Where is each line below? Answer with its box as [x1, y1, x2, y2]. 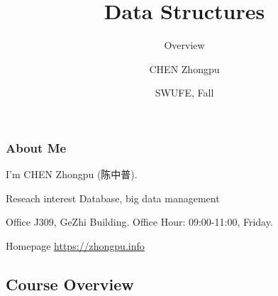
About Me [6, 138, 67, 156]
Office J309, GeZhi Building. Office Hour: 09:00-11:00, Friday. [6, 214, 273, 229]
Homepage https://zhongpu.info [6, 238, 145, 253]
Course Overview [6, 273, 134, 295]
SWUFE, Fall [155, 85, 214, 100]
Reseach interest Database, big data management [6, 190, 220, 205]
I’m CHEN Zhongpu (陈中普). [6, 167, 138, 182]
